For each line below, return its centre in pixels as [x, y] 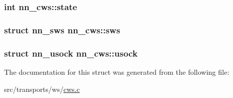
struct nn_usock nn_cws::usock [71, 53]
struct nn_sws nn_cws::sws [62, 30]
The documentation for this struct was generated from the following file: [117, 71]
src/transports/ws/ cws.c [42, 89]
